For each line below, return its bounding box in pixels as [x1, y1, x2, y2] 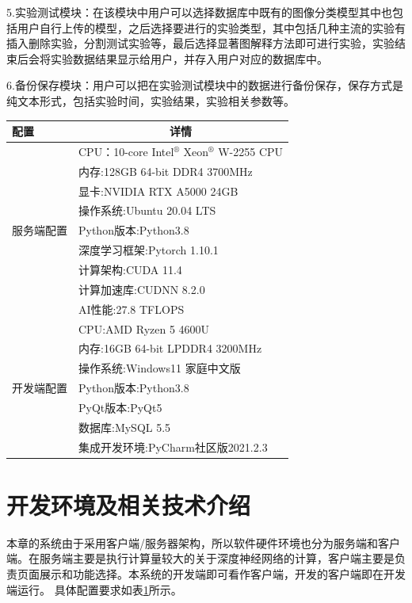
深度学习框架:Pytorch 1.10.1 [78, 242, 219, 258]
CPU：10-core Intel [78, 143, 174, 159]
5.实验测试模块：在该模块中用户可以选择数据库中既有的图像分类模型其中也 [6, 4, 392, 20]
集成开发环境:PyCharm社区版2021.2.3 [78, 438, 268, 455]
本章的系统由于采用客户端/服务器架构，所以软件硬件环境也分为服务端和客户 [6, 534, 400, 551]
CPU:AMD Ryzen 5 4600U [78, 320, 210, 337]
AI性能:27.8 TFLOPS [78, 300, 185, 317]
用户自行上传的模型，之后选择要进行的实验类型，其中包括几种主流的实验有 [17, 19, 406, 36]
